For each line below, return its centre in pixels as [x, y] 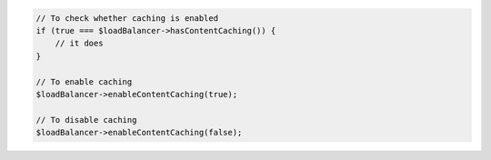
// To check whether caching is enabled [127, 18]
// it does [79, 44]
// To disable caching [86, 120]
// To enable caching [84, 81]
